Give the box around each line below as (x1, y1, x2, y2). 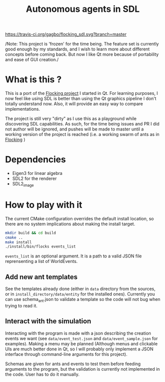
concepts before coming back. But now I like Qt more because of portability (5, 51, 159, 57)
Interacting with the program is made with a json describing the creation (5, 330, 151, 336)
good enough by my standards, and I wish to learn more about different (5, 46, 150, 52)
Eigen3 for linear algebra (12, 170, 63, 176)
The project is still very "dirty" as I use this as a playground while (5, 116, 137, 122)
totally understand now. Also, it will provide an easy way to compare (5, 101, 143, 107)
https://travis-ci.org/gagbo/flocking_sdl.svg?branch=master (5, 31, 127, 38)
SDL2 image (12, 181, 34, 188)
